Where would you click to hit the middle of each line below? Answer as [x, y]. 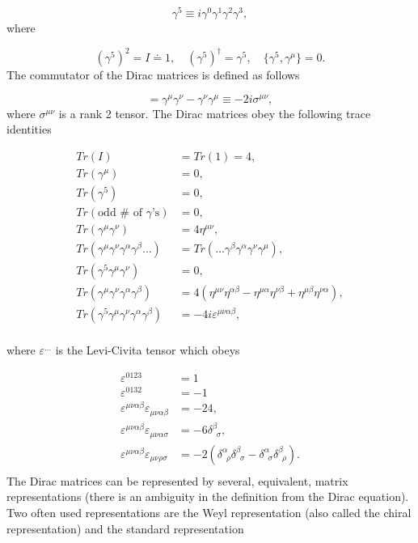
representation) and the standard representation [125, 528]
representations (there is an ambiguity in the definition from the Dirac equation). [208, 496]
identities [29, 129]
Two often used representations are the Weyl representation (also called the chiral [209, 512]
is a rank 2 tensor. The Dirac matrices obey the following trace [215, 113]
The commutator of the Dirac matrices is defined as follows [153, 75]
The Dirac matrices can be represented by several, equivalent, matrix [177, 480]
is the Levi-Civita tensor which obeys [148, 350]
